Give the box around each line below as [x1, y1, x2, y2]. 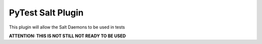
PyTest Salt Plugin [9, 7, 84, 18]
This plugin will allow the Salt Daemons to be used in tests [9, 24, 125, 30]
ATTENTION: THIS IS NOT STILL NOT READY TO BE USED [9, 33, 126, 39]
